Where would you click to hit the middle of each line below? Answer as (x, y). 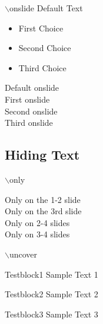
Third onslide (29, 123)
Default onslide (32, 88)
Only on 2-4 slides (37, 222)
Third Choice (42, 67)
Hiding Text (42, 155)
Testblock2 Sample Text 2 (51, 294)
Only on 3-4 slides (37, 234)
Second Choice (45, 48)
